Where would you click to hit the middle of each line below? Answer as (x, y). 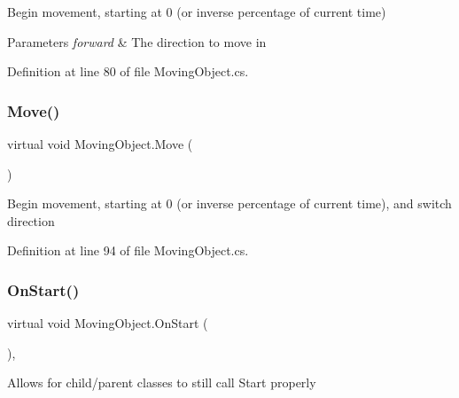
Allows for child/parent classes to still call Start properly (162, 382)
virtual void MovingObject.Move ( (100, 144)
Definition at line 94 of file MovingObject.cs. (128, 250)
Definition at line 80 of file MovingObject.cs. (128, 71)
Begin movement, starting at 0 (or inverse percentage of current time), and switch (229, 203)
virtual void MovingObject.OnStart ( (108, 323)
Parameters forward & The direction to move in (137, 41)
